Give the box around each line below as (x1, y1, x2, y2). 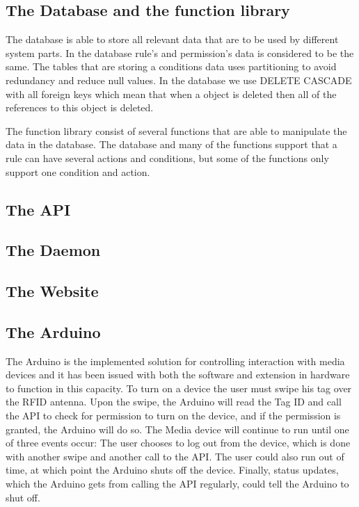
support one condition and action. (6, 164, 150, 179)
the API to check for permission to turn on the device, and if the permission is (6, 408, 341, 423)
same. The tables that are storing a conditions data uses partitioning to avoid (6, 59, 337, 74)
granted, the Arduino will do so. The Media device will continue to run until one (6, 421, 349, 436)
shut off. (6, 490, 40, 504)
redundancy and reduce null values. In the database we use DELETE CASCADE (6, 72, 352, 87)
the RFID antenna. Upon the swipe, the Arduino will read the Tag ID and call (6, 394, 342, 409)
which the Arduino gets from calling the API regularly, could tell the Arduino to (6, 476, 349, 491)
